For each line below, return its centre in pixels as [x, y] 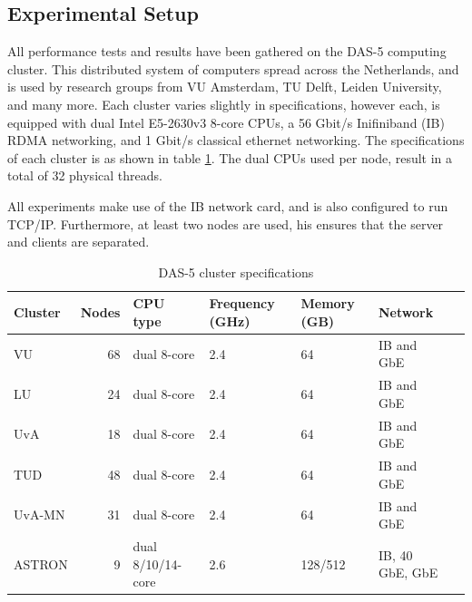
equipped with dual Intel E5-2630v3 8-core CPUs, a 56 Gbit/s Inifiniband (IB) [226, 122]
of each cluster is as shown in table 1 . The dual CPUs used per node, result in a [230, 157]
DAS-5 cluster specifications [236, 272]
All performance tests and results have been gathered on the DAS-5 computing [227, 51]
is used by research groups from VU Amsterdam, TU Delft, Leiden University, [225, 87]
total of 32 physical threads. [85, 175]
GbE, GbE [408, 573]
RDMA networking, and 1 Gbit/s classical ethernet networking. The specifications [236, 140]
